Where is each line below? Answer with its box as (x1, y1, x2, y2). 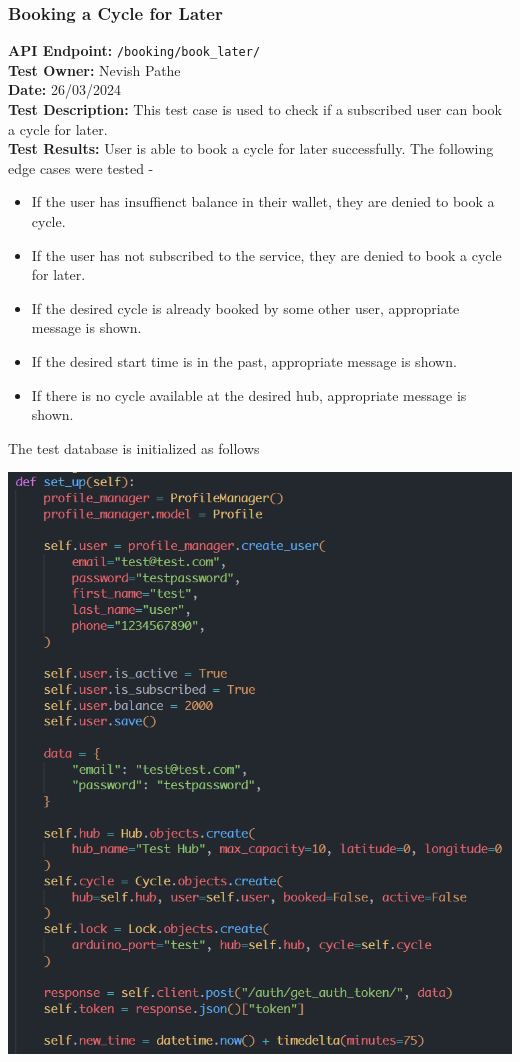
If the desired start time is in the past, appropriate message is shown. (31, 351, 457, 371)
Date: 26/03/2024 (8, 79, 121, 100)
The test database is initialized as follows (8, 437, 260, 458)
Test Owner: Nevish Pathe (8, 59, 181, 80)
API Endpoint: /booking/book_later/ (8, 40, 261, 61)
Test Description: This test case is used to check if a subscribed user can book (8, 99, 502, 120)
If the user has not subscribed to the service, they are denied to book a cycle (31, 244, 502, 265)
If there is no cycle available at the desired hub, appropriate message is (31, 384, 467, 405)
